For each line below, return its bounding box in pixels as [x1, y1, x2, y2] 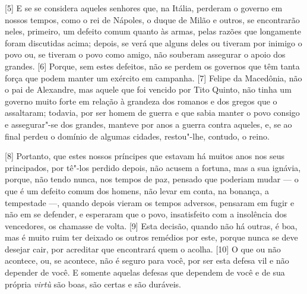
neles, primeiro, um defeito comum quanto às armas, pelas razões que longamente [5, 25, 302, 37]
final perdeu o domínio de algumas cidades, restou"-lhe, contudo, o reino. [5, 129, 270, 142]
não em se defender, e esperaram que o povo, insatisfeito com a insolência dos [5, 208, 287, 220]
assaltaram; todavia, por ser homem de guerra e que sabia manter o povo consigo [5, 106, 300, 119]
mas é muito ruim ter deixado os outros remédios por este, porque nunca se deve [5, 231, 298, 244]
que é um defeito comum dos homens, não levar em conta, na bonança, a [5, 184, 270, 197]
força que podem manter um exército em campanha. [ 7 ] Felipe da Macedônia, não [5, 71, 302, 84]
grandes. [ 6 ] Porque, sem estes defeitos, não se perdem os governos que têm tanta [5, 59, 300, 72]
